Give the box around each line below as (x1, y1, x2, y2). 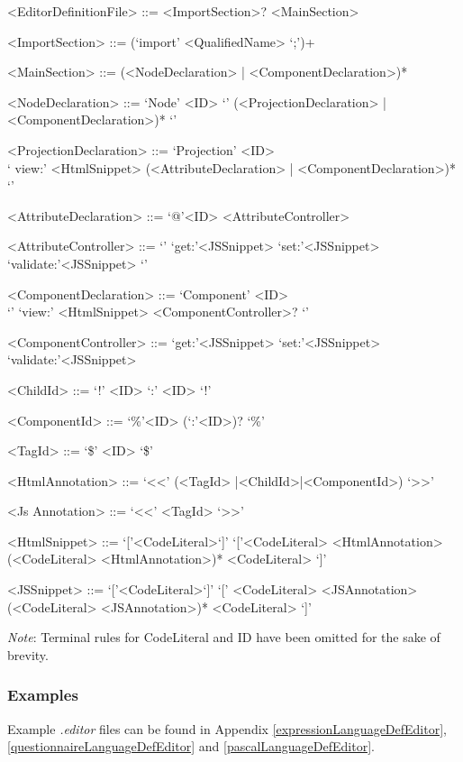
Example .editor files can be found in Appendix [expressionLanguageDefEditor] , (7, 719, 447, 738)
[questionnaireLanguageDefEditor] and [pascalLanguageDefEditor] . (7, 737, 375, 756)
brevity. (7, 645, 49, 664)
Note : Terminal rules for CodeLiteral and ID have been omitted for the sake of (7, 628, 440, 647)
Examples (7, 684, 78, 706)
